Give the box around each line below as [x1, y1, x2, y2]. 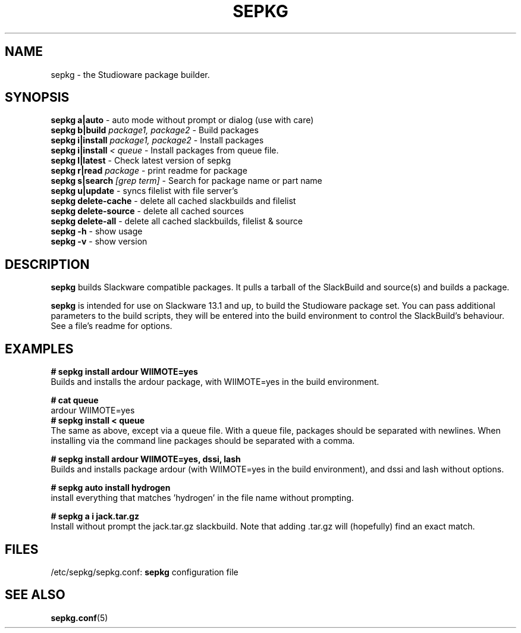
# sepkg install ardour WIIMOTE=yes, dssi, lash [51, 454, 241, 465]
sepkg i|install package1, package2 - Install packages [51, 135, 264, 146]
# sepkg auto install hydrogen [51, 482, 171, 493]
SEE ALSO [5, 587, 65, 603]
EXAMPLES [5, 341, 74, 356]
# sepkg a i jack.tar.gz [51, 511, 139, 522]
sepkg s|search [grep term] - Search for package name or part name [51, 176, 322, 186]
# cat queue [51, 395, 99, 406]
